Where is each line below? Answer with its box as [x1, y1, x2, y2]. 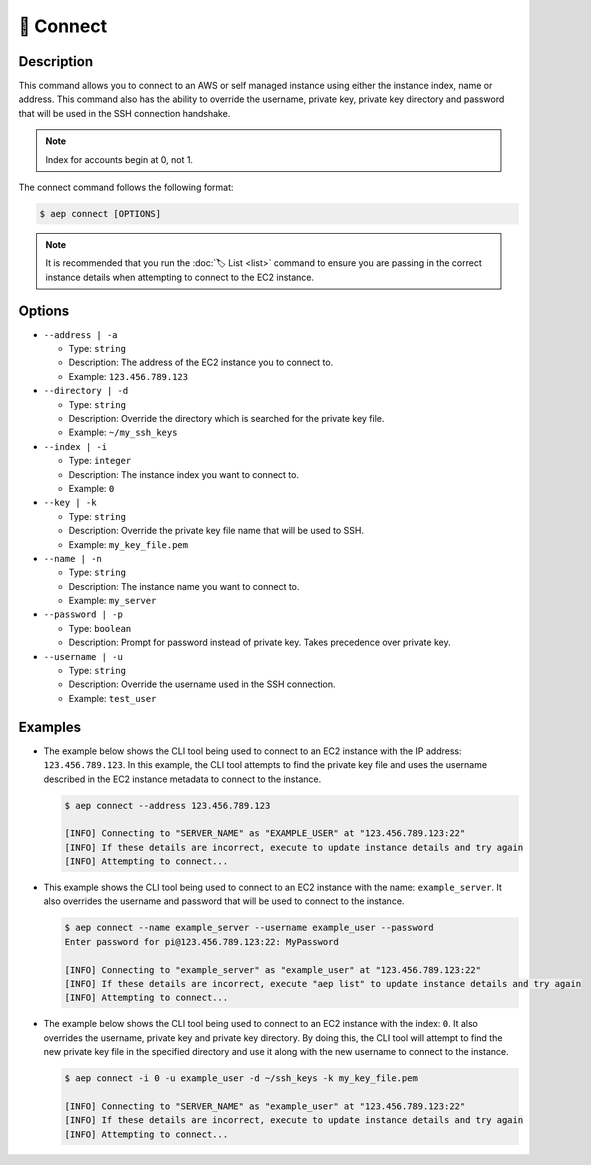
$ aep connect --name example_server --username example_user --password [64, 922, 434, 934]
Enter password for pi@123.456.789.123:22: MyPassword [64, 936, 339, 947]
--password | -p [43, 609, 124, 620]
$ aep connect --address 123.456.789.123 [64, 800, 271, 811]
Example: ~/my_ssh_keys [68, 426, 178, 439]
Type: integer [68, 455, 132, 467]
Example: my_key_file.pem [68, 538, 189, 550]
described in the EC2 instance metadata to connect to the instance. [43, 773, 322, 785]
